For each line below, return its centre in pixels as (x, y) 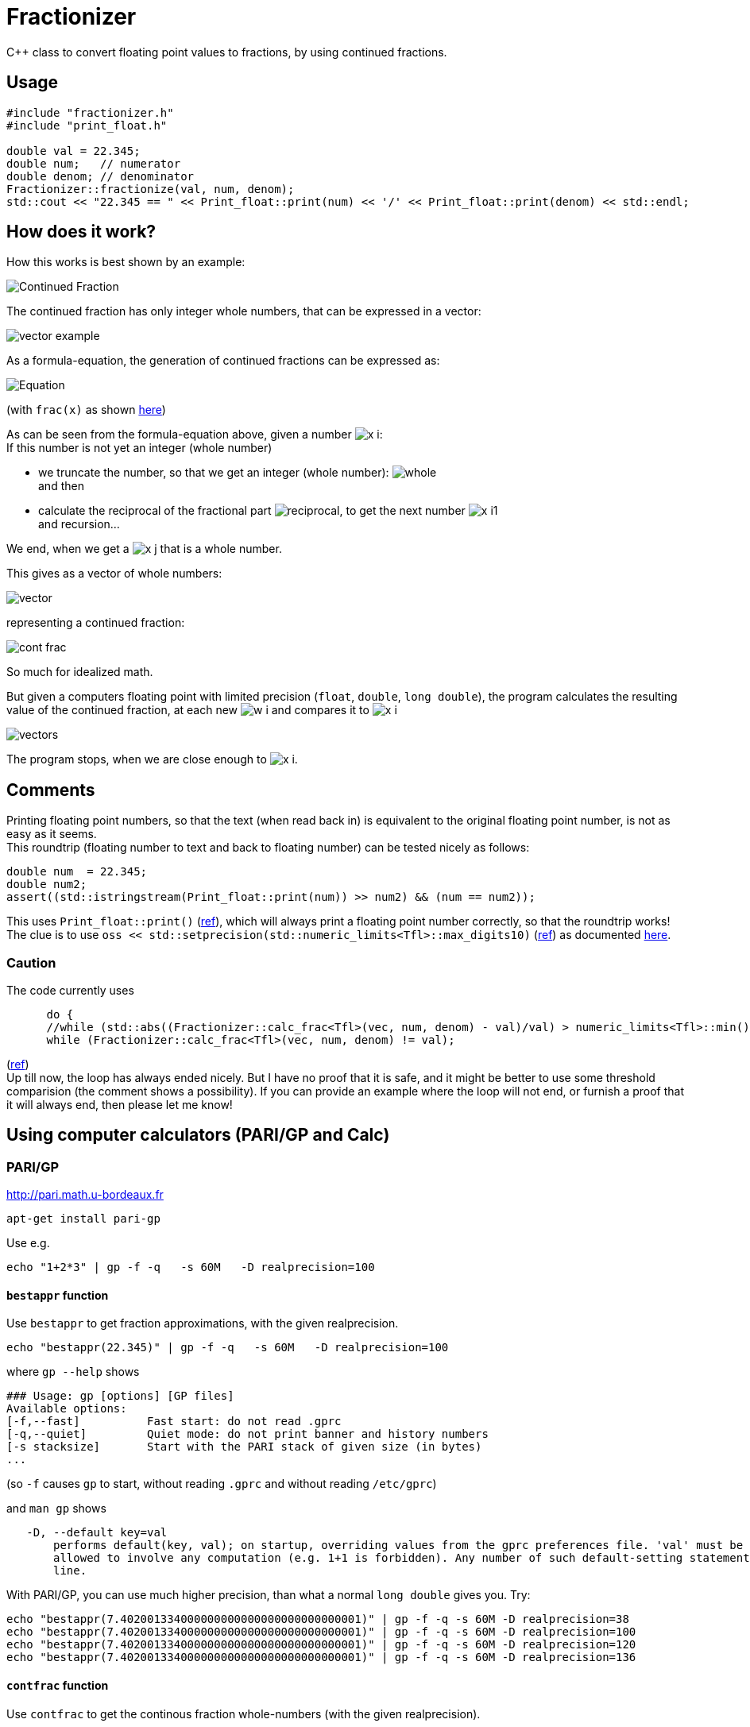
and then (61, 486)
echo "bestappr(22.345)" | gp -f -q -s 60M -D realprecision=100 (228, 1348)
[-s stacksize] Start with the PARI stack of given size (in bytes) (244, 1447)
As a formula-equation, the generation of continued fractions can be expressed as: (223, 361)
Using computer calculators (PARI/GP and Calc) (198, 1135)
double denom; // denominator (101, 176)
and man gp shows (56, 1509)
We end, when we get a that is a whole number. (144, 549)
